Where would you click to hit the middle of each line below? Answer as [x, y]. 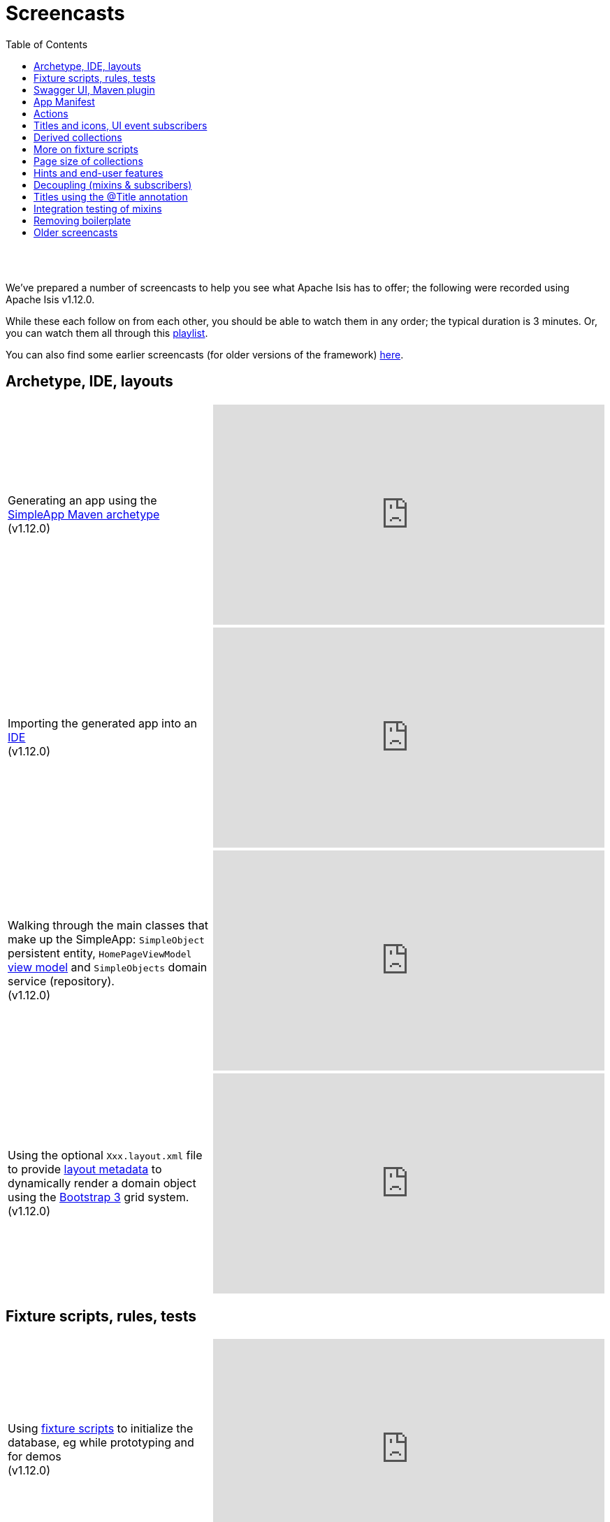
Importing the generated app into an [103, 724]
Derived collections [78, 137]
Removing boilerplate [82, 220]
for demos [35, 1456]
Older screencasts [76, 232]
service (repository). [61, 981]
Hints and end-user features [99, 173]
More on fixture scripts [86, 149]
